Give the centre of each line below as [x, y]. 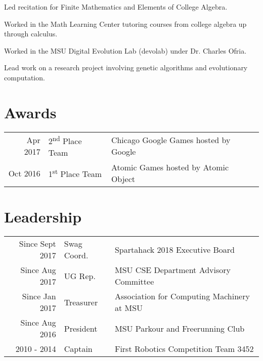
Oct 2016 [24, 173]
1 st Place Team [75, 173]
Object [123, 179]
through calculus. [31, 34]
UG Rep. [80, 276]
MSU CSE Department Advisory [173, 270]
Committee [134, 282]
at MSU [129, 308]
